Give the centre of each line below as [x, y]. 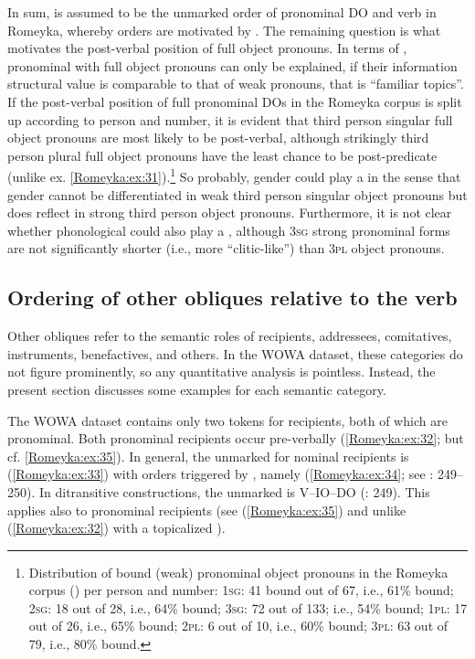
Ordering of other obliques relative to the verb [232, 298]
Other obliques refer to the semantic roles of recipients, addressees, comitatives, [230, 336]
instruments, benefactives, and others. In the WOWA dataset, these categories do [235, 353]
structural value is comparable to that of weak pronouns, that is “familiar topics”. [236, 84]
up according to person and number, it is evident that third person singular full [230, 119]
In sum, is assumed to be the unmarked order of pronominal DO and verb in [222, 12]
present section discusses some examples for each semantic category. [197, 389]
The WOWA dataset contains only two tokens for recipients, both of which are [227, 420]
